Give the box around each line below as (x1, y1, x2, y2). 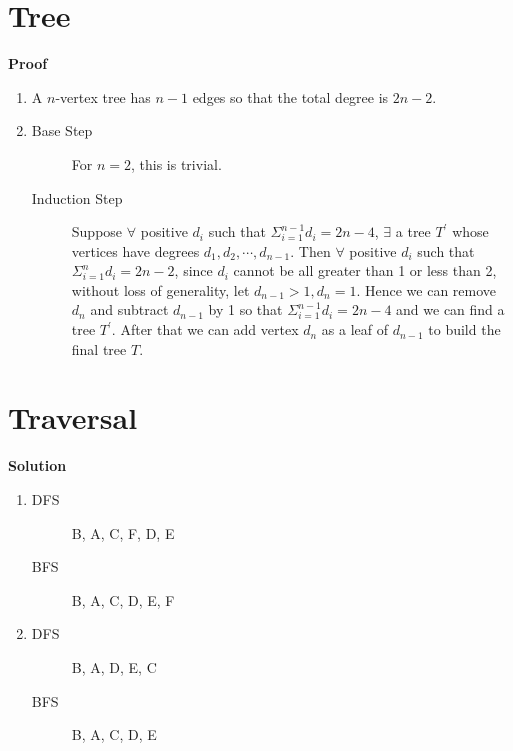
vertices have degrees (71, 240, 200, 261)
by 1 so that (208, 299, 283, 320)
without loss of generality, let (71, 279, 250, 300)
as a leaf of (321, 319, 389, 340)
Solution (8, 455, 67, 476)
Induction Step (31, 187, 123, 208)
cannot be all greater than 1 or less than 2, (233, 260, 497, 281)
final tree (71, 338, 127, 359)
